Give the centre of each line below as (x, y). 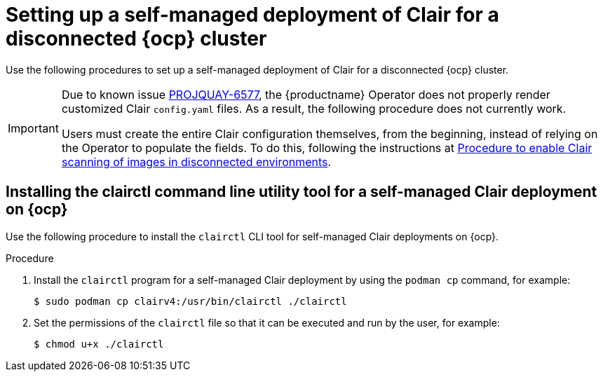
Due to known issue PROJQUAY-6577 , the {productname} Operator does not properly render (306, 94)
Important (33, 128)
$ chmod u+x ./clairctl (99, 344)
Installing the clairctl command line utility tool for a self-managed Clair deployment (301, 192)
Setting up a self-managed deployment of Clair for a (252, 15)
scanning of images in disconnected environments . (196, 162)
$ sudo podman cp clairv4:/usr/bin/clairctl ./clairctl (190, 301)
